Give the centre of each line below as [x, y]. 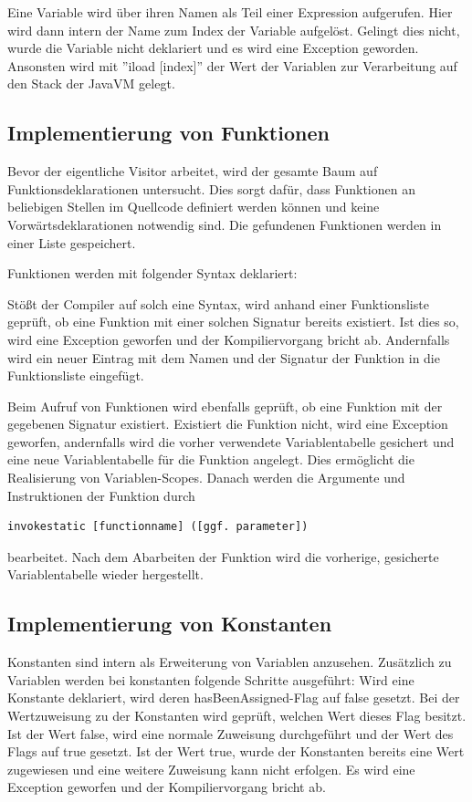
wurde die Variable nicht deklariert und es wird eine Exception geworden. [213, 48]
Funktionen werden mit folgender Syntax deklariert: [152, 273]
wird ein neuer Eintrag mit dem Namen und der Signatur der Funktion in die [224, 357]
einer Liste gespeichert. [72, 242]
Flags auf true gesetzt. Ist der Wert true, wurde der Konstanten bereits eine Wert [236, 751]
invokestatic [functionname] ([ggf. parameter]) [158, 527]
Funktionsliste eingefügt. [76, 375]
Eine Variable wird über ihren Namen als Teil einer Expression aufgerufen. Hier [230, 12]
